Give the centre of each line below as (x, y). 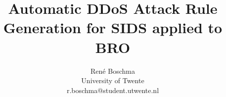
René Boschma (113, 71)
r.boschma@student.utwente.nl (113, 90)
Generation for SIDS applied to (113, 27)
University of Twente (113, 80)
